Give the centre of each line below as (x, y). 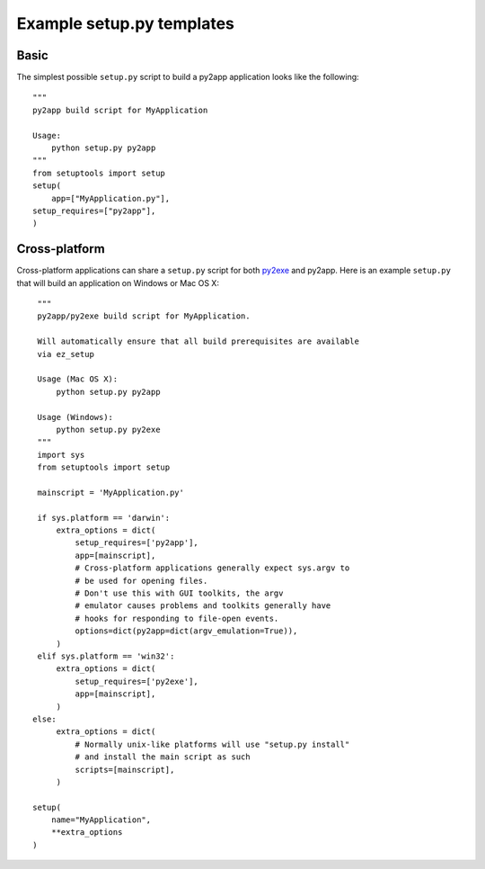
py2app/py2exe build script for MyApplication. (144, 316)
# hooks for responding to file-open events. (177, 618)
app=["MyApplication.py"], (110, 198)
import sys (61, 455)
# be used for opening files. (141, 581)
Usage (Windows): (75, 417)
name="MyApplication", (101, 820)
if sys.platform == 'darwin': (104, 518)
